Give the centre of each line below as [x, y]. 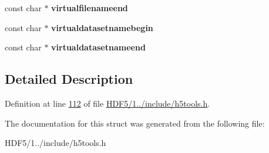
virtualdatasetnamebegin [102, 27]
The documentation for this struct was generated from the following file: [135, 123]
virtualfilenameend [90, 8]
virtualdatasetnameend [98, 47]
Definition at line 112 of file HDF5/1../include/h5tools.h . [107, 103]
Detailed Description [69, 79]
